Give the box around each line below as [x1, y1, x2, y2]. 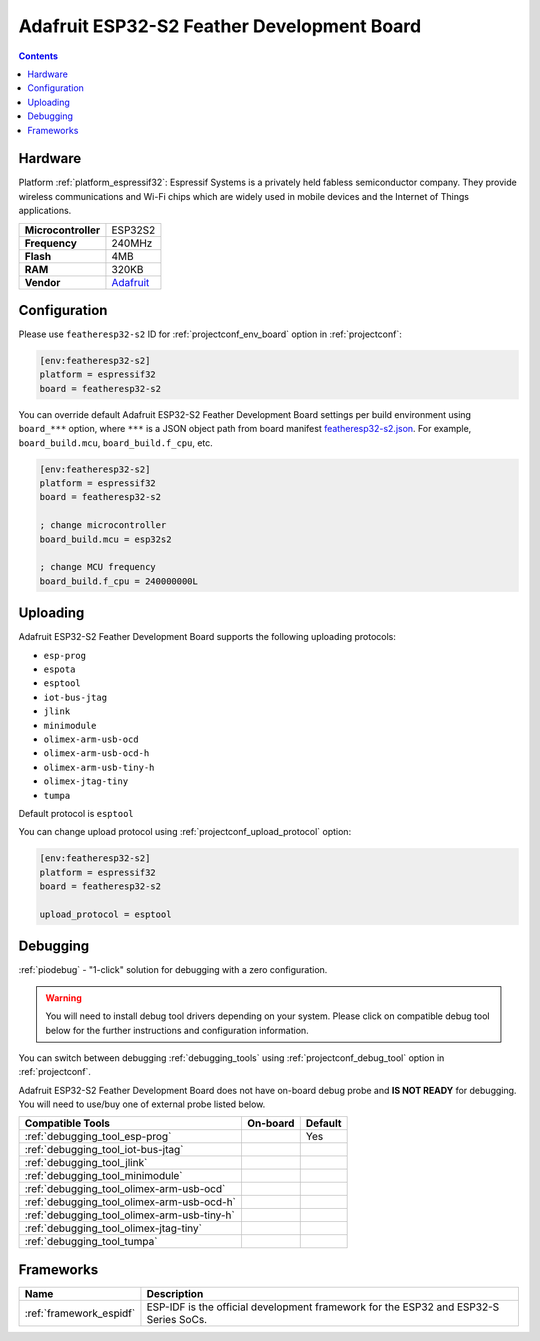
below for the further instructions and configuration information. [45, 1024, 309, 1036]
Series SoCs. [146, 1313, 208, 1326]
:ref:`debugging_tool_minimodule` [24, 1169, 183, 1183]
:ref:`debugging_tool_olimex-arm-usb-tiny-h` [24, 1208, 235, 1222]
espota [43, 664, 76, 675]
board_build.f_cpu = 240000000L [39, 575, 199, 587]
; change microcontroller [39, 520, 167, 531]
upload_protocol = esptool [39, 908, 172, 920]
